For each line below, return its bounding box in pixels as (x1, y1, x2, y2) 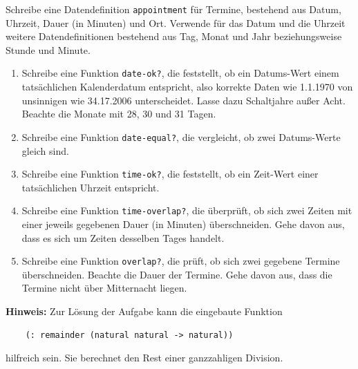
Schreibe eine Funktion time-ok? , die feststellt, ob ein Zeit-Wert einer (21, 167, 319, 181)
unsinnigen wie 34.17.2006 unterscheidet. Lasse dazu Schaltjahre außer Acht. (21, 93, 346, 107)
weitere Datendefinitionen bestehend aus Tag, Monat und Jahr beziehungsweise (6, 29, 342, 44)
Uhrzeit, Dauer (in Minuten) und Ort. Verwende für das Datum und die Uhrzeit (6, 15, 346, 30)
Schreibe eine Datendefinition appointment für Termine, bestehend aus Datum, (6, 2, 341, 16)
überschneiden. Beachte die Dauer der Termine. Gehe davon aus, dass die (21, 267, 332, 281)
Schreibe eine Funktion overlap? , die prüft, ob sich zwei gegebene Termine (21, 254, 340, 268)
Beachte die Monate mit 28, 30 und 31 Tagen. (21, 106, 216, 121)
